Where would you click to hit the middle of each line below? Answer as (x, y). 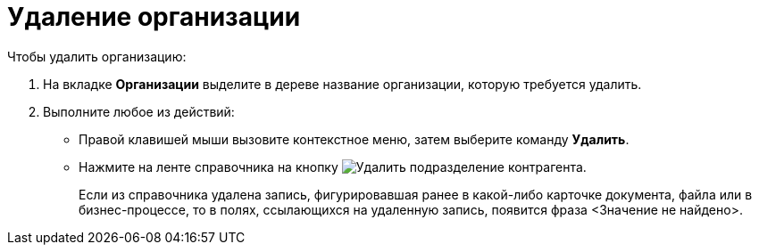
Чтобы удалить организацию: (97, 56)
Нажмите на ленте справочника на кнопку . (333, 167)
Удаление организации (154, 17)
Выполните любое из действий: (139, 111)
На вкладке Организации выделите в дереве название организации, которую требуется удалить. (342, 84)
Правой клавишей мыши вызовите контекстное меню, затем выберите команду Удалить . (354, 139)
